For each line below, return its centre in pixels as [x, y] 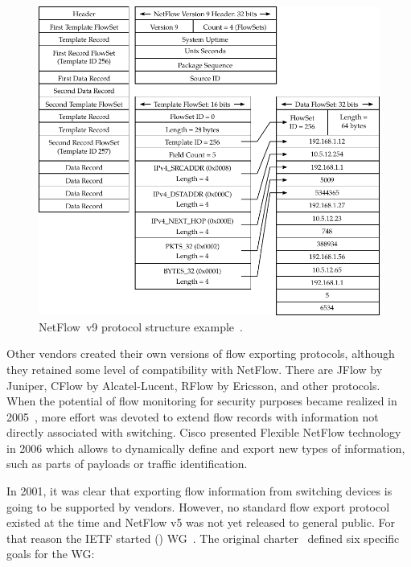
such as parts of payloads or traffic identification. [127, 464]
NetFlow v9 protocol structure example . [141, 326]
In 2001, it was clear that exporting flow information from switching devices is [199, 491]
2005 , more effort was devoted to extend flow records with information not [193, 416]
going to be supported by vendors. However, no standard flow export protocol [198, 506]
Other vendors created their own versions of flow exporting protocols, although [201, 353]
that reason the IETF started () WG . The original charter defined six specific [203, 538]
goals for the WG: [51, 554]
